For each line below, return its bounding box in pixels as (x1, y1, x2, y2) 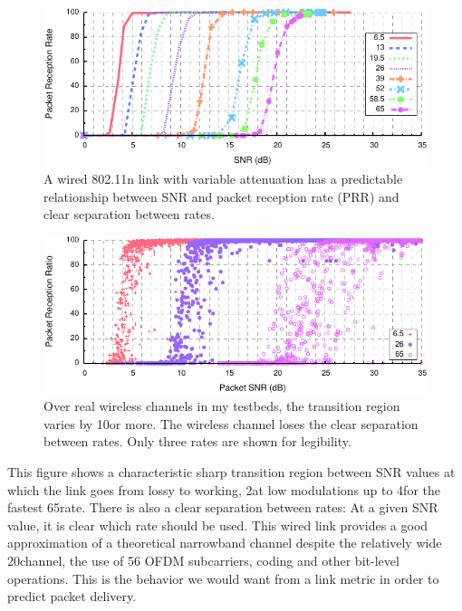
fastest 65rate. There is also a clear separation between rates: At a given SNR (7, 498, 438, 517)
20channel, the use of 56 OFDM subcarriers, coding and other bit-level (7, 550, 399, 569)
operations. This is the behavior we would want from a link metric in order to (7, 568, 439, 587)
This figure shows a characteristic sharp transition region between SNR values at (7, 463, 456, 482)
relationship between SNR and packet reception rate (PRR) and (43, 186, 399, 205)
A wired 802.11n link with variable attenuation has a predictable (43, 169, 403, 188)
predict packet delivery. (7, 587, 137, 606)
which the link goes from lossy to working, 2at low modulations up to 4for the (7, 480, 440, 499)
